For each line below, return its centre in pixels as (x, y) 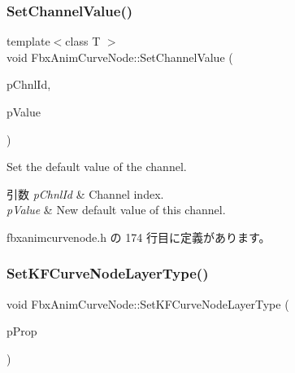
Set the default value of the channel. (97, 167)
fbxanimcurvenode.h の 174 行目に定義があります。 (139, 237)
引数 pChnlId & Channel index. (85, 193)
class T (83, 41)
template (28, 41)
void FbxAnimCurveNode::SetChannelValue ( (120, 57)
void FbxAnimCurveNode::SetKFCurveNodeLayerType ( (148, 303)
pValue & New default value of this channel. (116, 210)
